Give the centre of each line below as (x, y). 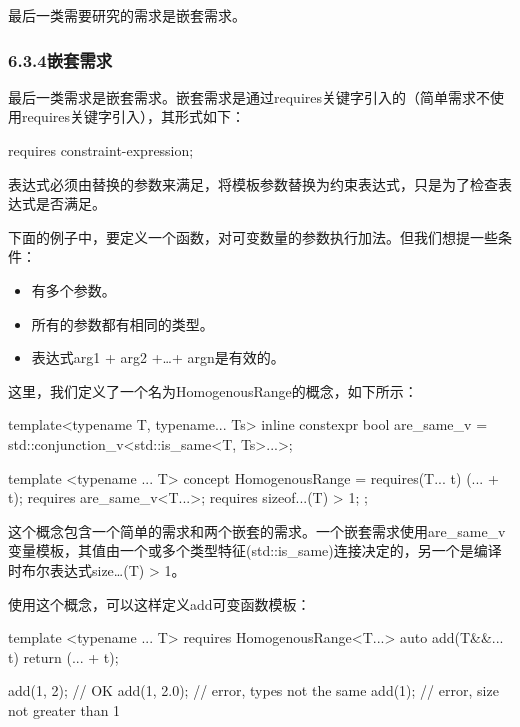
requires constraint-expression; (101, 150)
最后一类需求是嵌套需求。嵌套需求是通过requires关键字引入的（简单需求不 (249, 96)
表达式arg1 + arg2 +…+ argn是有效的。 (158, 357)
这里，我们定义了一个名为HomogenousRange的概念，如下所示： (213, 390)
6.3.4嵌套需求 (60, 59)
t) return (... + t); (63, 656)
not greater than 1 (64, 709)
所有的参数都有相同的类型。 (122, 323)
